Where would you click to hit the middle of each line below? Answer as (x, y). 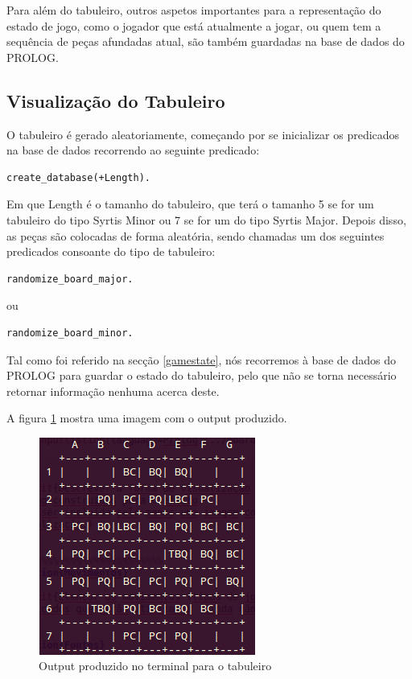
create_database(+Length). (78, 177)
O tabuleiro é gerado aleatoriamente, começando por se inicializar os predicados (203, 134)
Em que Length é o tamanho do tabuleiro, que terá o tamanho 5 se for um (190, 204)
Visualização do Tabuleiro (116, 100)
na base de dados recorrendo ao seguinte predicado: (133, 150)
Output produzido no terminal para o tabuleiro (155, 666)
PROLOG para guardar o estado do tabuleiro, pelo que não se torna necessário (202, 375)
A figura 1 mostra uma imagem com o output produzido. (147, 418)
